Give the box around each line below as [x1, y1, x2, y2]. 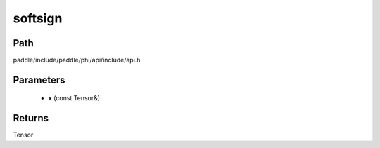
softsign [13, 11, 63, 26]
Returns [13, 112, 49, 124]
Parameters [13, 74, 65, 86]
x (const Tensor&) [48, 94, 101, 102]
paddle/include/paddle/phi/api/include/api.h [13, 56, 141, 65]
